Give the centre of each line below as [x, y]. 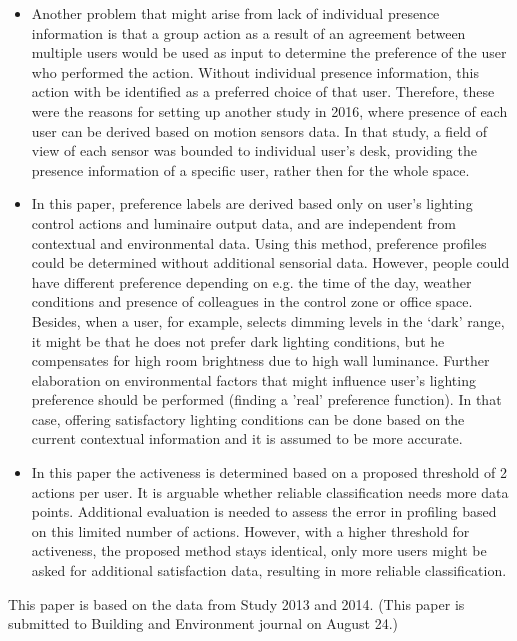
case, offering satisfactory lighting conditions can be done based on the [248, 418]
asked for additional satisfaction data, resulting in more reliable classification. [269, 570]
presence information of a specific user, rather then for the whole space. [250, 169]
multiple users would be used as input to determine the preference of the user [269, 52]
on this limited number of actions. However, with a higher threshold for [250, 530]
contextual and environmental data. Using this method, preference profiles [259, 242]
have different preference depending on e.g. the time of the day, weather [251, 281]
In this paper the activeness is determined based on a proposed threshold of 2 [269, 472]
